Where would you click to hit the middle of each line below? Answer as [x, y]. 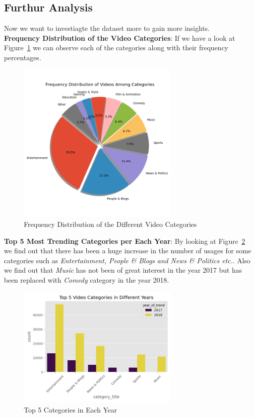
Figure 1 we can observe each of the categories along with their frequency [116, 48]
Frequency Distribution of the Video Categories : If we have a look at [120, 38]
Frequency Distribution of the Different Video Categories [110, 224]
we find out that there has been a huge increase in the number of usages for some [128, 251]
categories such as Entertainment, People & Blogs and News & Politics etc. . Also [127, 260]
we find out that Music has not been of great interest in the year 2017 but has [123, 270]
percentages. [23, 57]
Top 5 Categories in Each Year [70, 409]
